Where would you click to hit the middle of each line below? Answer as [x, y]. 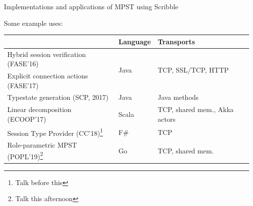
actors [167, 119]
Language [135, 41]
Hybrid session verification [47, 54]
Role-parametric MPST [42, 145]
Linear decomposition [39, 109]
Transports [176, 41]
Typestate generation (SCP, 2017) [58, 97]
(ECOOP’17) [27, 119]
